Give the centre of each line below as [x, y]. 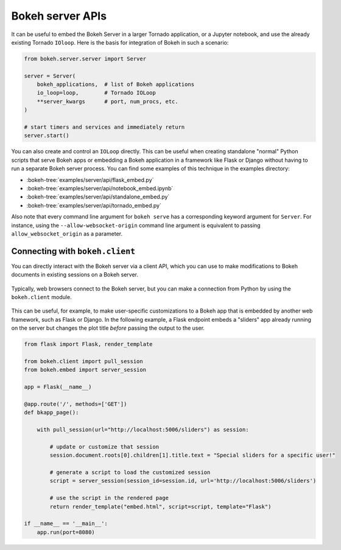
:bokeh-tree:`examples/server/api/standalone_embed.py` [98, 197]
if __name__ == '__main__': [66, 524]
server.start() [47, 136]
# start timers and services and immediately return [104, 127]
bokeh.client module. [42, 297]
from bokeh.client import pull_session [83, 361]
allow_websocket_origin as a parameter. [67, 233]
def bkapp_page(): [51, 413]
